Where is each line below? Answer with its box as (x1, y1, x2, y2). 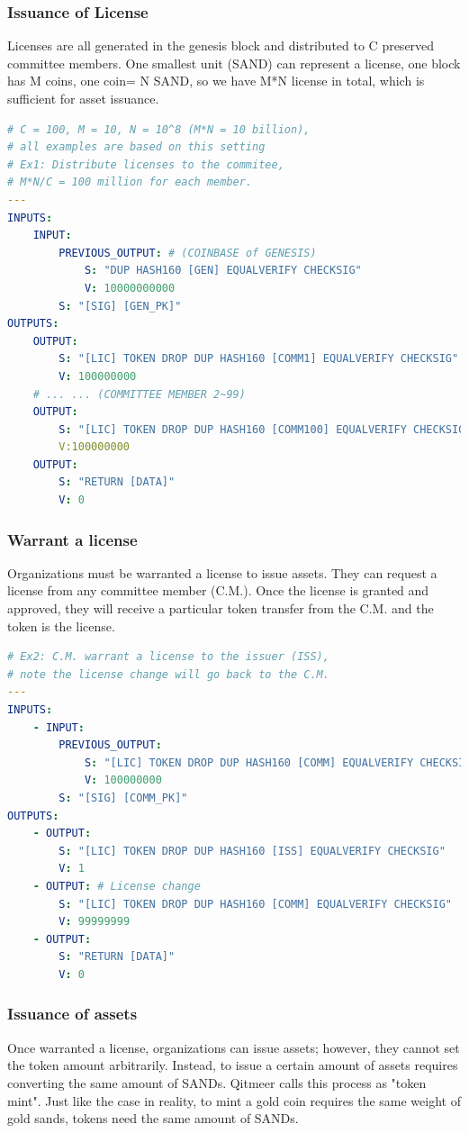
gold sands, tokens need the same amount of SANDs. (7, 1109, 299, 1128)
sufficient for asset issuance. (7, 89, 159, 107)
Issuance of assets (7, 1002, 138, 1025)
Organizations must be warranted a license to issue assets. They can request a (7, 563, 437, 582)
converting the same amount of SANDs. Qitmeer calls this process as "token (7, 1073, 427, 1092)
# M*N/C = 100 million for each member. (7, 176, 253, 189)
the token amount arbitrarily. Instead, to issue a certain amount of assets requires (7, 1056, 458, 1074)
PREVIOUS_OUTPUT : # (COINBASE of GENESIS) (59, 246, 317, 259)
